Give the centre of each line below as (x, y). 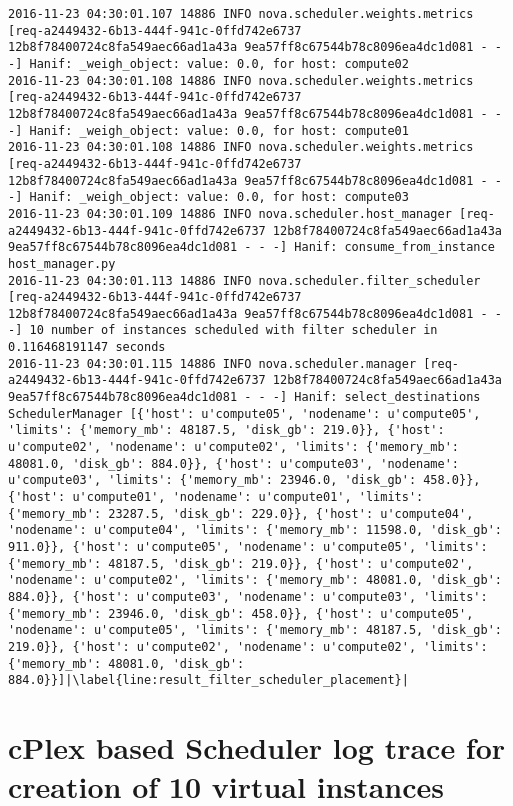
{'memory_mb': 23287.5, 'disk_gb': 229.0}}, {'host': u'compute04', (241, 513)
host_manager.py (62, 263)
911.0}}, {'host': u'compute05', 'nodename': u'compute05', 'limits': (248, 547)
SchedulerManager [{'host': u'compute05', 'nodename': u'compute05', (244, 413)
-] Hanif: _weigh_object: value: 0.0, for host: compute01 (208, 130)
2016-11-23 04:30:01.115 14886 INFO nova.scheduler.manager (212, 363)
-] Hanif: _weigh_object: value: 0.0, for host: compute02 (208, 63)
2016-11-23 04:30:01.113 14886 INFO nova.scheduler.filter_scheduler (244, 280)
